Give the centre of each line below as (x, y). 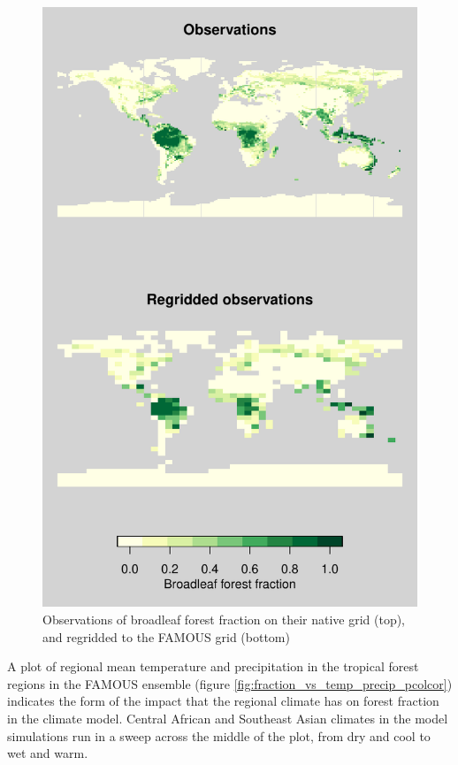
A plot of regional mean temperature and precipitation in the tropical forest (213, 666)
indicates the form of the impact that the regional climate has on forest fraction (223, 701)
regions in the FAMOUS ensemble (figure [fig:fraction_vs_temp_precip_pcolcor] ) (230, 683)
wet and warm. (48, 753)
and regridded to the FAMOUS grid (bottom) (166, 636)
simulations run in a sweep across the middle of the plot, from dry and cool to (219, 735)
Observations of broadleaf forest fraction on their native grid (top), (224, 619)
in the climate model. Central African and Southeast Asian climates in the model (228, 718)
